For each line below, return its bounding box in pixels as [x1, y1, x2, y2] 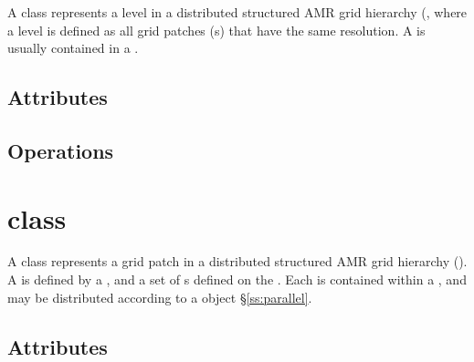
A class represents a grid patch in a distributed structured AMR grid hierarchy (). [7, 252, 468, 271]
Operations [7, 136, 114, 164]
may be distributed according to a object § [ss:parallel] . [7, 287, 312, 306]
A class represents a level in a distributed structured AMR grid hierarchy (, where [7, 3, 468, 21]
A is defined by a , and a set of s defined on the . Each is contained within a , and [7, 270, 467, 289]
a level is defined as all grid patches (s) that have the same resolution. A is [7, 20, 426, 39]
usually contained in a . [7, 38, 139, 57]
